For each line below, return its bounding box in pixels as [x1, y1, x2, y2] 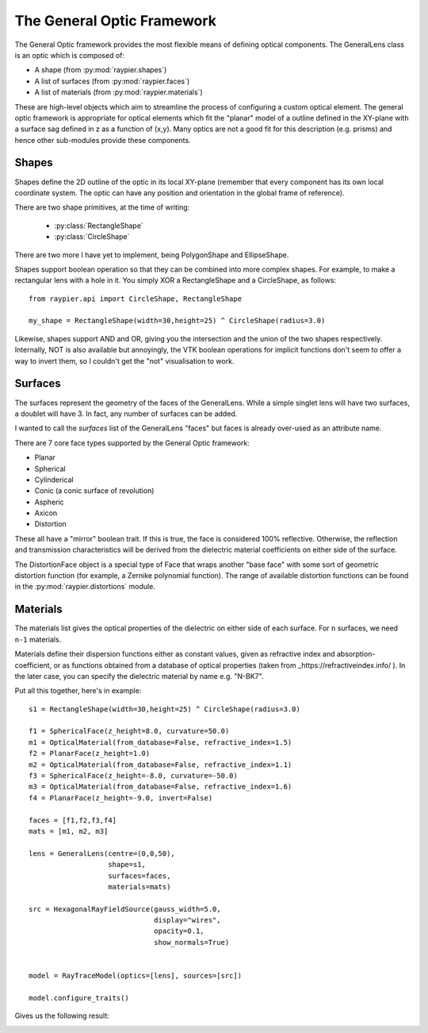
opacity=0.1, [153, 927, 205, 936]
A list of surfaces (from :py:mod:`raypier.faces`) [34, 76, 190, 86]
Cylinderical [34, 475, 75, 484]
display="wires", [153, 915, 221, 925]
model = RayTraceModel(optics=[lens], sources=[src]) [29, 971, 242, 981]
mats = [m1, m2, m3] [29, 827, 109, 835]
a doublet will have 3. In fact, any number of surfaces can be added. [14, 409, 238, 418]
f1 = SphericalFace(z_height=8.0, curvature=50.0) [29, 727, 230, 736]
